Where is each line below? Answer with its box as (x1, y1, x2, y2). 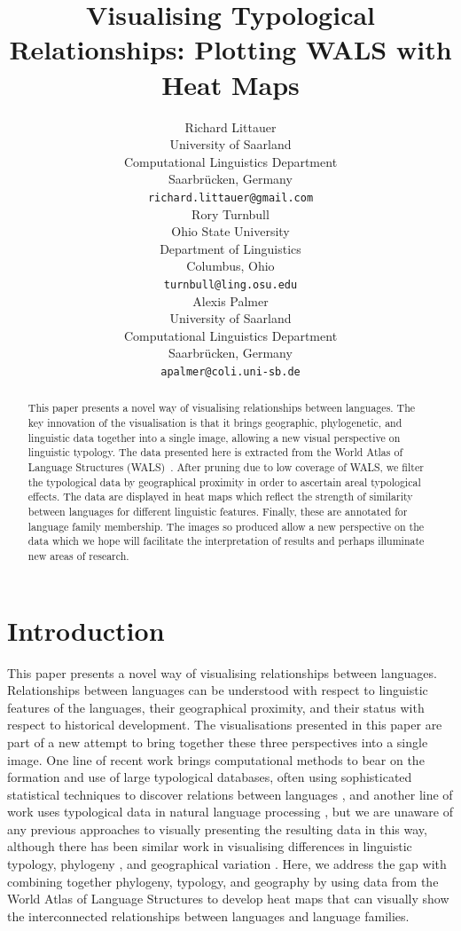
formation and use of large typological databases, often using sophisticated (7, 768, 412, 786)
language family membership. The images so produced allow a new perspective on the (27, 518, 425, 533)
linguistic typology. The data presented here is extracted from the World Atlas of (27, 445, 403, 460)
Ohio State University (171, 222, 290, 241)
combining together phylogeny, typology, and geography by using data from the (7, 872, 439, 890)
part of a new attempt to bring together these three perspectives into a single (7, 732, 428, 751)
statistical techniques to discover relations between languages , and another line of (7, 785, 453, 803)
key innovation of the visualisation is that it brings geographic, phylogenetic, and (27, 415, 402, 430)
